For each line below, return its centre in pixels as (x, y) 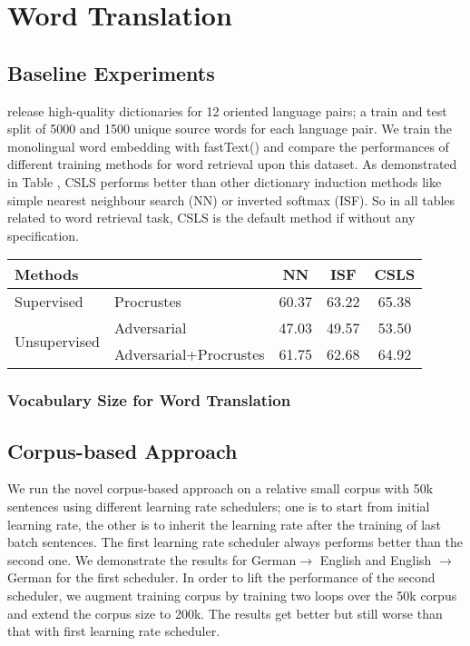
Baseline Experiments (111, 72)
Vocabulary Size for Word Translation (149, 400)
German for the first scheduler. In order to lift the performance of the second (221, 577)
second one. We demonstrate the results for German (152, 559)
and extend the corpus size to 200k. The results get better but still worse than (225, 613)
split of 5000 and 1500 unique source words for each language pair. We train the (230, 129)
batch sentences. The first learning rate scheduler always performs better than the (235, 542)
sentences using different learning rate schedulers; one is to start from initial (219, 506)
